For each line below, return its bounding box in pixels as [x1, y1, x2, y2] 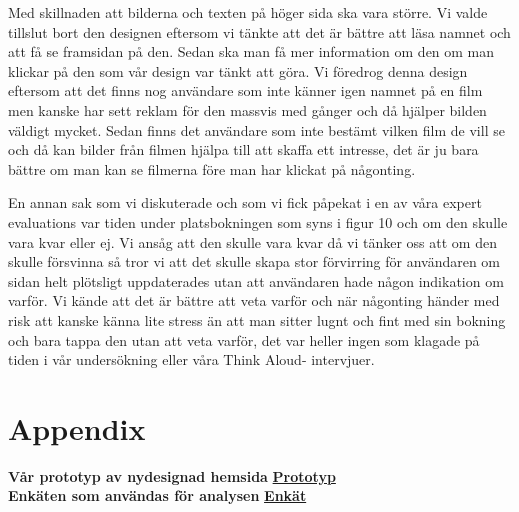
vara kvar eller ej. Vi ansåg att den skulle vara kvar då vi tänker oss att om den [8, 231, 497, 252]
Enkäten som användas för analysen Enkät [8, 485, 307, 506]
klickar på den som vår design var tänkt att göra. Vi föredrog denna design [8, 60, 468, 81]
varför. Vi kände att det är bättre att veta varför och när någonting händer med [8, 290, 500, 311]
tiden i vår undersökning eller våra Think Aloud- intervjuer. [8, 349, 375, 370]
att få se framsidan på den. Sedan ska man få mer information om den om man [8, 41, 495, 62]
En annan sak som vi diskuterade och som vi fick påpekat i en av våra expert [8, 192, 482, 213]
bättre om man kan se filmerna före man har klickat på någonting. [8, 158, 416, 179]
